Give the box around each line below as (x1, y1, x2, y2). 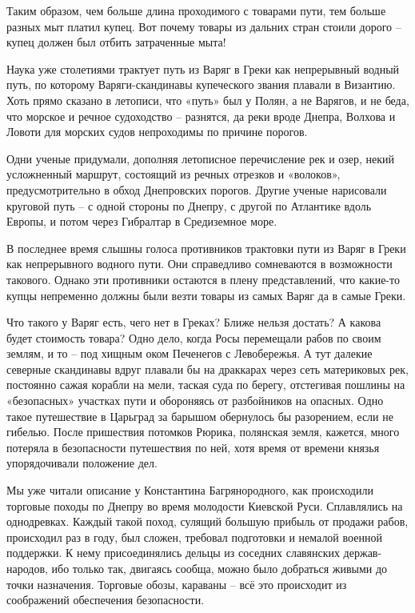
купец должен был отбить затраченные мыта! (6, 34, 226, 50)
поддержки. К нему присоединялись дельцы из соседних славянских (6, 544, 340, 561)
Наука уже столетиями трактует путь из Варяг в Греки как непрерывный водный (6, 60, 400, 77)
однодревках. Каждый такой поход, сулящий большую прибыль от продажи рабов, (6, 513, 409, 530)
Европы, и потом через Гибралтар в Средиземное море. (6, 213, 277, 230)
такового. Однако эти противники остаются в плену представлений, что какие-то (6, 270, 400, 287)
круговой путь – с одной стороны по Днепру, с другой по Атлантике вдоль (6, 197, 372, 214)
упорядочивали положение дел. (6, 455, 158, 471)
